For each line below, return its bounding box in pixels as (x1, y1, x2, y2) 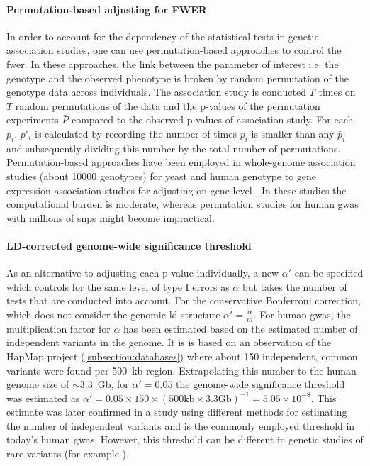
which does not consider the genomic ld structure (6, 306, 220, 321)
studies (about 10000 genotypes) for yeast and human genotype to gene (6, 168, 317, 183)
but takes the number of (242, 279, 347, 294)
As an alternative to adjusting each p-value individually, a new (6, 265, 279, 280)
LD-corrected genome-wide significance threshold (6, 238, 252, 253)
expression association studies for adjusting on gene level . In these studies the (6, 182, 347, 197)
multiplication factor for (6, 321, 111, 335)
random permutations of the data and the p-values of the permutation (15, 98, 320, 113)
